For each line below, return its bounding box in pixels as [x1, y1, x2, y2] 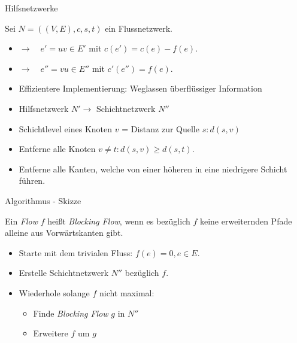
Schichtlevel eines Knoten [19, 122, 113, 135]
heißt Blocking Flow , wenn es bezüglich [47, 214, 190, 227]
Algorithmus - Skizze [5, 194, 81, 207]
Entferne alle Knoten [19, 142, 96, 155]
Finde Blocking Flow [33, 306, 108, 319]
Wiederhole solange [19, 286, 90, 299]
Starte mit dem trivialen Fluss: [19, 246, 133, 259]
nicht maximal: [99, 286, 154, 299]
